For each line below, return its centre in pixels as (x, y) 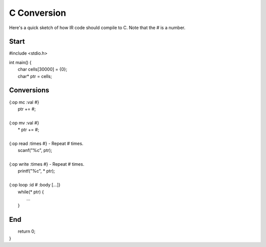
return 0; (27, 231)
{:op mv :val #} (24, 123)
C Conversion (38, 13)
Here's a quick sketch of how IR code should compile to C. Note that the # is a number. (97, 28)
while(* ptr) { (31, 192)
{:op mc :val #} (24, 102)
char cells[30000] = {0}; (43, 70)
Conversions (29, 90)
